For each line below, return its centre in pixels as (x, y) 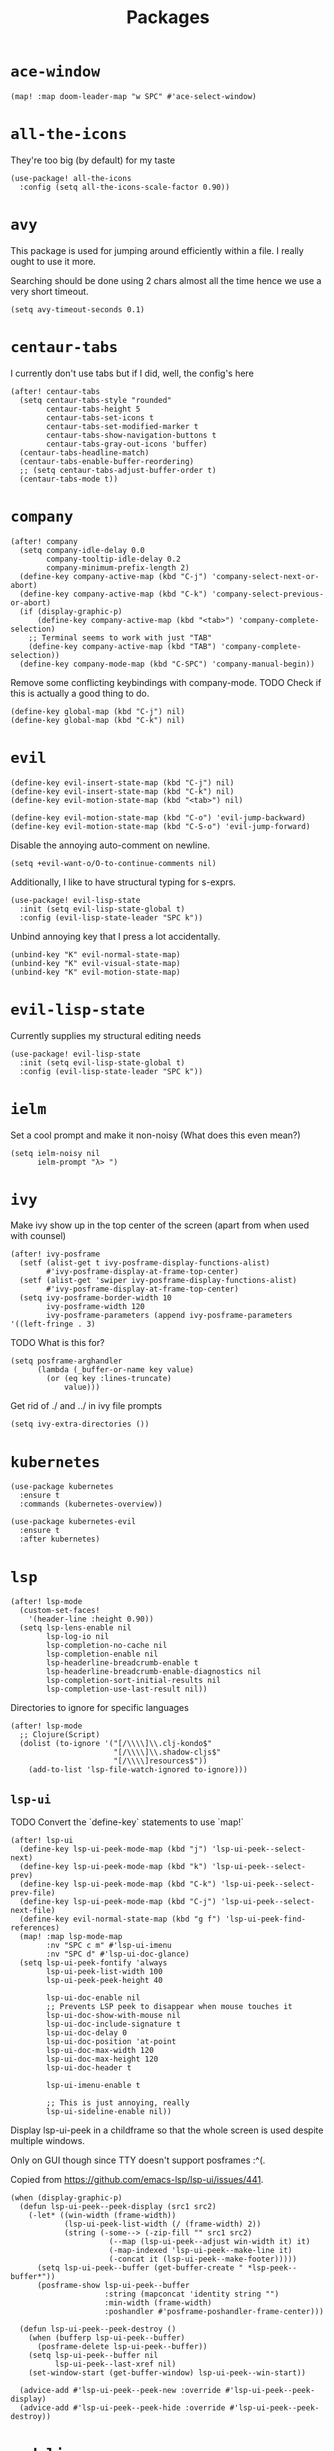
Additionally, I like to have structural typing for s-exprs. (123, 882)
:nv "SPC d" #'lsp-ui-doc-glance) (118, 1954)
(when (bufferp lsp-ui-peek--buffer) (107, 2338)
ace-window (55, 71)
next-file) (33, 1911)
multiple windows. (47, 2141)
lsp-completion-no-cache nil (107, 1646)
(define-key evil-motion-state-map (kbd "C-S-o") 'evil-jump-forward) (160, 826)
